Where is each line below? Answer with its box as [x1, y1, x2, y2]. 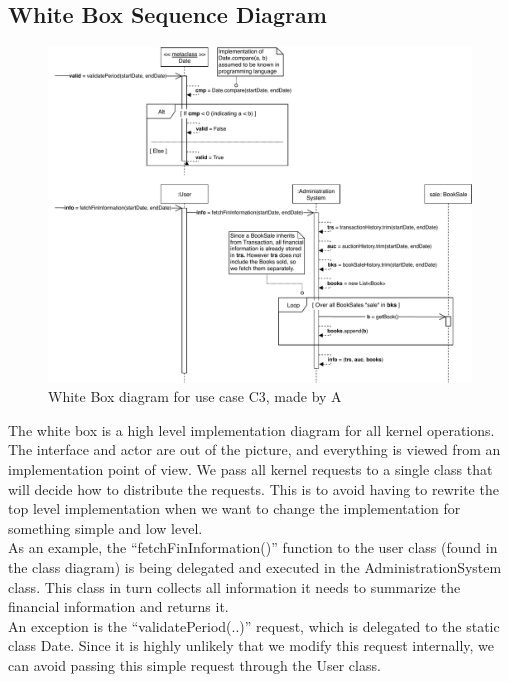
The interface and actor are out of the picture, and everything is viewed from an [8, 439, 501, 460]
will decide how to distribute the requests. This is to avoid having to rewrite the [8, 478, 499, 499]
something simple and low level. [8, 517, 203, 538]
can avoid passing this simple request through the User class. [8, 654, 381, 675]
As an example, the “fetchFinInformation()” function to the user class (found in [8, 537, 498, 558]
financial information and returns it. [8, 596, 229, 617]
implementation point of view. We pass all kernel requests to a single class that [8, 458, 493, 479]
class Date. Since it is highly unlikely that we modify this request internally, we [8, 635, 494, 656]
